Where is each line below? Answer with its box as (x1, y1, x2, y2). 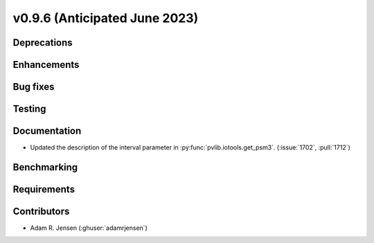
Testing (12, 103, 46, 115)
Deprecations (12, 37, 73, 48)
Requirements (12, 183, 75, 195)
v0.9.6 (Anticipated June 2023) (12, 10, 199, 26)
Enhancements (12, 59, 80, 71)
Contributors (12, 205, 70, 217)
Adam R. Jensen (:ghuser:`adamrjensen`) (30, 224, 148, 232)
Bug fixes (12, 81, 55, 93)
